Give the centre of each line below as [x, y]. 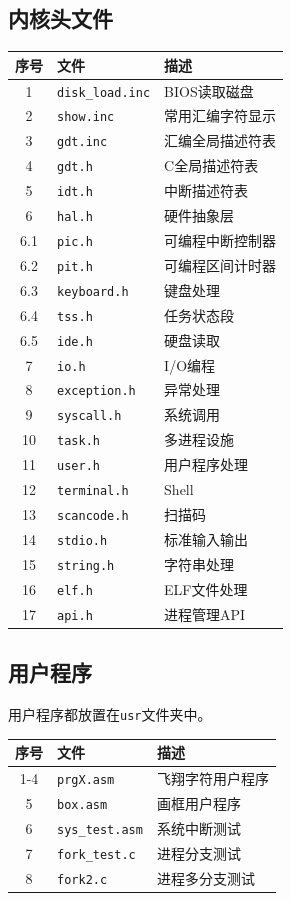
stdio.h [82, 540]
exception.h [96, 391]
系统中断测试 [198, 827]
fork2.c [82, 879]
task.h [78, 441]
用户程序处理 [206, 464]
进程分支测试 [198, 852]
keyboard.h [93, 291]
